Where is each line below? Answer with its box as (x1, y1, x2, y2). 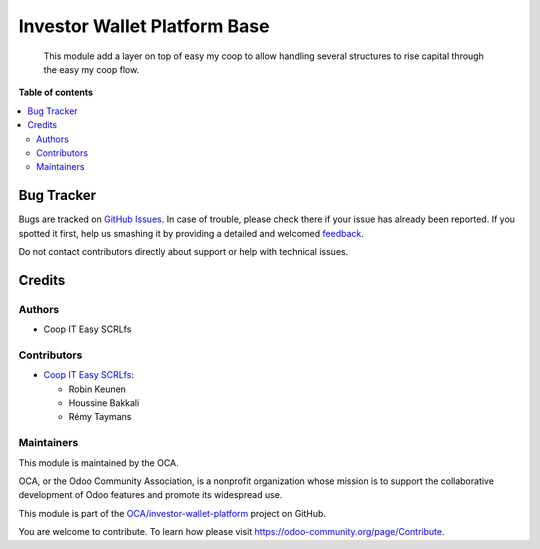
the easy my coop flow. (43, 63, 140, 75)
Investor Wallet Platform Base (18, 15, 270, 37)
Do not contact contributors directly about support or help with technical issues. (18, 245, 349, 257)
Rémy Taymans (68, 411, 132, 423)
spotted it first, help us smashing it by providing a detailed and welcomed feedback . (18, 227, 365, 239)
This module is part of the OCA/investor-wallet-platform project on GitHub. (18, 507, 327, 519)
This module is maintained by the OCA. (18, 456, 179, 469)
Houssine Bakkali (68, 397, 140, 409)
